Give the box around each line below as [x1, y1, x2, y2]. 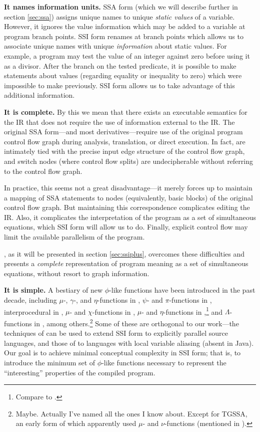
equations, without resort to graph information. [4, 268, 149, 278]
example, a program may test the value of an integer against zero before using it [4, 50, 250, 61]
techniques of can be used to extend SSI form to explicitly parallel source [4, 328, 228, 338]
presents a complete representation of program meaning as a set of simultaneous [4, 258, 248, 269]
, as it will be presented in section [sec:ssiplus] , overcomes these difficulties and [4, 248, 245, 259]
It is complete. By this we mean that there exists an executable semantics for [4, 106, 247, 117]
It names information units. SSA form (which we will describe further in [4, 2, 238, 12]
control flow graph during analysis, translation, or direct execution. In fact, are [4, 136, 245, 146]
